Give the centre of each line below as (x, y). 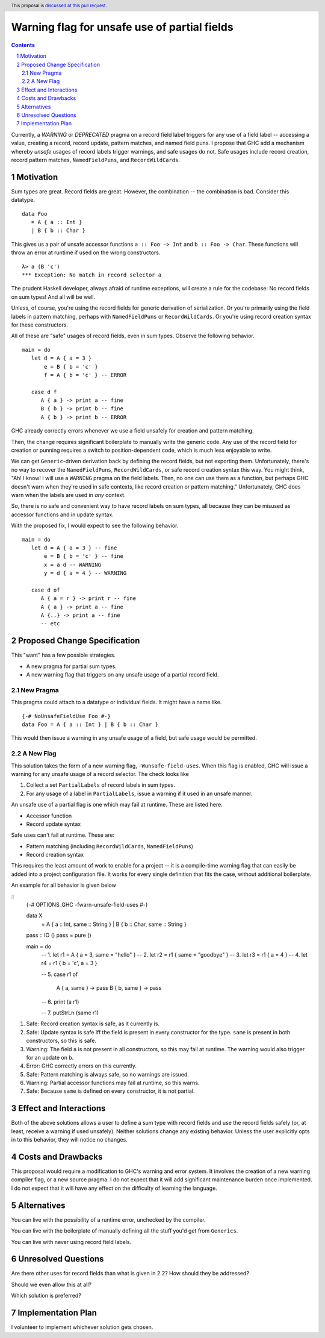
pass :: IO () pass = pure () (59, 935)
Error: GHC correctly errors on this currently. (81, 1066)
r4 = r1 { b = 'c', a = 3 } (69, 963)
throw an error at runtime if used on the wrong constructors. (86, 252)
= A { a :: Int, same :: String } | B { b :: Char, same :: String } (114, 924)
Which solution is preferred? (46, 1296)
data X (34, 916)
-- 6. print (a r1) (60, 1002)
